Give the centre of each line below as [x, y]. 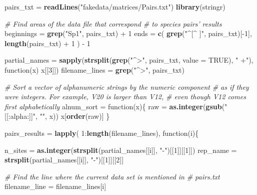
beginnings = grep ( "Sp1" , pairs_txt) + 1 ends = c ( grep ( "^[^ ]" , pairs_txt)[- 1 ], [128, 33]
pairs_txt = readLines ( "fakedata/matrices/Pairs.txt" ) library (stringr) [115, 7]
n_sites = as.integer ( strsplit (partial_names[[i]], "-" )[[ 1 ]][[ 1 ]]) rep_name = [121, 150]
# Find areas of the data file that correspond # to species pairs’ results [113, 23]
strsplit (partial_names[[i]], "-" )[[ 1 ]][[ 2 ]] [64, 160]
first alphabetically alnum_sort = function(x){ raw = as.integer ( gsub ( [115, 106]
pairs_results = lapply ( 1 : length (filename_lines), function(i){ [102, 133]
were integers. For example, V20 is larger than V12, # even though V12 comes [125, 96]
